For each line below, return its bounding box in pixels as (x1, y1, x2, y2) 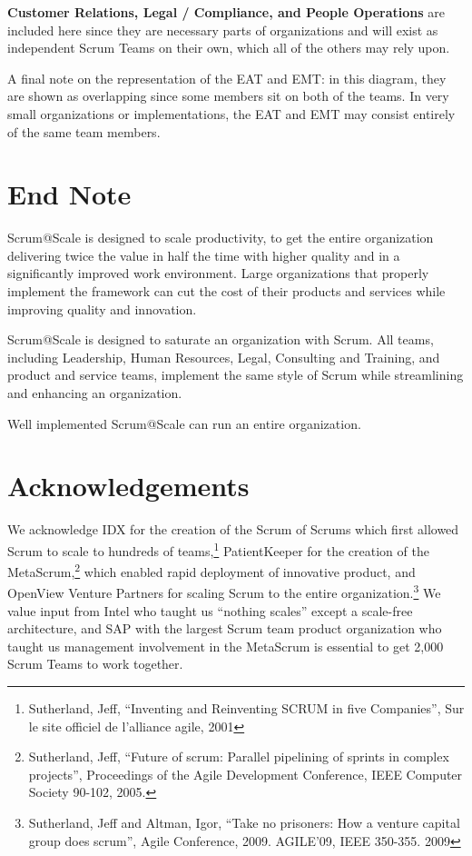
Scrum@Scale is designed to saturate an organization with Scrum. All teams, (7, 330, 434, 349)
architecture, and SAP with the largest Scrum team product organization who (7, 619, 442, 638)
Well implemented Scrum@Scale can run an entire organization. (7, 413, 361, 433)
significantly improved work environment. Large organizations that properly (7, 264, 429, 283)
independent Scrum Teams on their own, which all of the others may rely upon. (7, 38, 450, 57)
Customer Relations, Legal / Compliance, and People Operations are (7, 3, 445, 21)
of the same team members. (7, 122, 161, 141)
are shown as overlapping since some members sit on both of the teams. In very (7, 86, 449, 105)
